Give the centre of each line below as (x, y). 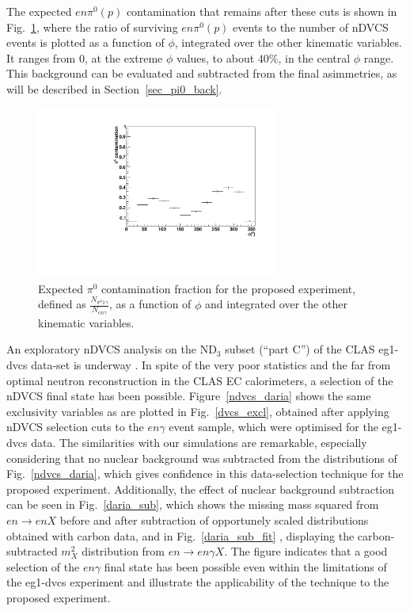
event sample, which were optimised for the (273, 427)
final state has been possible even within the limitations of (245, 566)
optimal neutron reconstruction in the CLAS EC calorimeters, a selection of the (200, 380)
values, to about (216, 57)
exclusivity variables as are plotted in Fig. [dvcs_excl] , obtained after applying (198, 411)
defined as (62, 304)
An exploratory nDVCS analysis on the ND (112, 349)
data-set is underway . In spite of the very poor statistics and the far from (211, 365)
